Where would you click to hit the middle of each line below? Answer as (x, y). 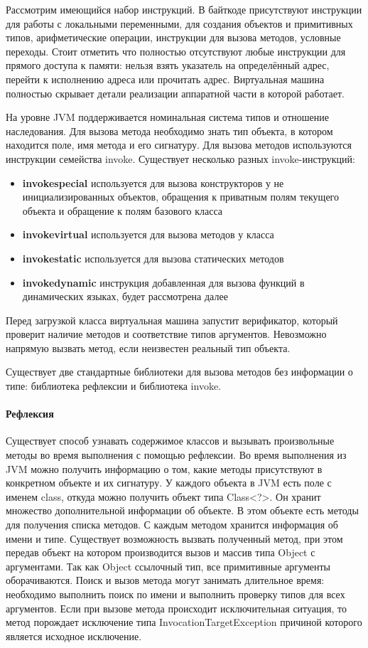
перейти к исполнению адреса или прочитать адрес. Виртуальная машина (165, 79)
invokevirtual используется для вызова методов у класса (148, 234)
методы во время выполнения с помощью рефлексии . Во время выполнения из (176, 455)
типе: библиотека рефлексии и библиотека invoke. (113, 386)
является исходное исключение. (74, 636)
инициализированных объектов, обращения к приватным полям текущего (180, 197)
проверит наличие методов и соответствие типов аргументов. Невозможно (166, 334)
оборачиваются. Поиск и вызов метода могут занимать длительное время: (165, 580)
